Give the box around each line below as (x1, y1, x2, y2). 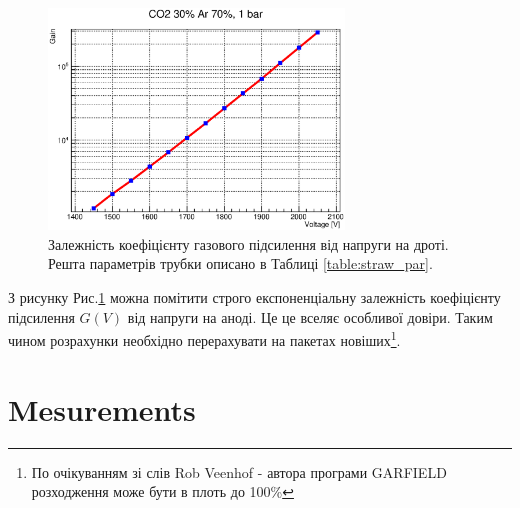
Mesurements (8, 388, 196, 429)
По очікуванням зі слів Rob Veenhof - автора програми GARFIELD (31, 461, 447, 482)
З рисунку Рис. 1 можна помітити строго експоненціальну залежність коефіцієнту (8, 287, 501, 308)
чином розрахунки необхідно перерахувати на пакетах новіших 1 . (8, 327, 401, 350)
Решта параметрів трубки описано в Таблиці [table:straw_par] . (48, 253, 433, 274)
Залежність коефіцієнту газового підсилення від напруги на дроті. (48, 233, 449, 254)
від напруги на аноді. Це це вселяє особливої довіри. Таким (127, 306, 493, 327)
